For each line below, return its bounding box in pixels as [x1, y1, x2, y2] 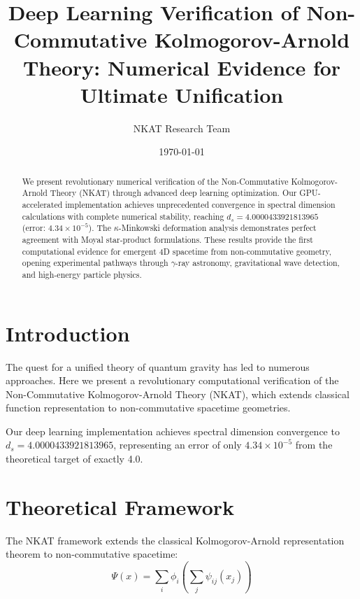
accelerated [22, 198, 63, 210]
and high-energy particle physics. [22, 268, 142, 280]
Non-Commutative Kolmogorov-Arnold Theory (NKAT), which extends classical [6, 386, 350, 401]
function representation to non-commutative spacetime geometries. [6, 400, 291, 415]
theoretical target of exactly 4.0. [6, 451, 143, 466]
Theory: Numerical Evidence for [22, 52, 341, 81]
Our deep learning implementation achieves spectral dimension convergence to [6, 423, 340, 438]
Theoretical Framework [6, 492, 235, 521]
